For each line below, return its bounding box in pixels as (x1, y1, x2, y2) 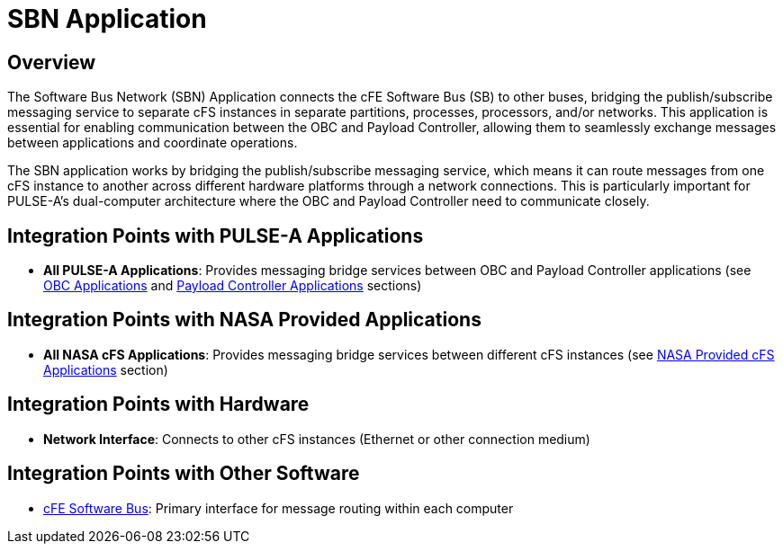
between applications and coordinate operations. (7, 135, 298, 151)
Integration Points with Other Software (7, 462, 360, 485)
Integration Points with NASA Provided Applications (7, 308, 481, 332)
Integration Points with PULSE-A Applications (7, 224, 424, 247)
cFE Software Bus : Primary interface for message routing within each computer (43, 500, 514, 516)
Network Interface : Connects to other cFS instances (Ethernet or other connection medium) (43, 431, 590, 447)
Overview (7, 50, 96, 74)
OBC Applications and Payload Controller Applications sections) (43, 278, 422, 294)
